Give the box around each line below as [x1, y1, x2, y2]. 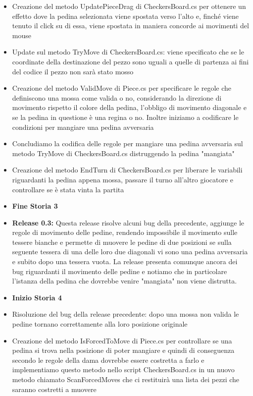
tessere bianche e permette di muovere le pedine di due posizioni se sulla [12, 236, 232, 247]
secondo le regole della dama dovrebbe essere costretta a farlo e [12, 354, 204, 365]
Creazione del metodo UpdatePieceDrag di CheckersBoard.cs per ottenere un [12, 1, 246, 11]
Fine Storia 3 [12, 201, 58, 211]
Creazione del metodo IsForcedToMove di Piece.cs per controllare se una [12, 335, 232, 345]
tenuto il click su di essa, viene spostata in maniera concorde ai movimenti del [12, 20, 249, 31]
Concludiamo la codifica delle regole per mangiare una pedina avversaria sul [12, 138, 243, 149]
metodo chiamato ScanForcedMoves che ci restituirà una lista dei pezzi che [12, 374, 240, 384]
